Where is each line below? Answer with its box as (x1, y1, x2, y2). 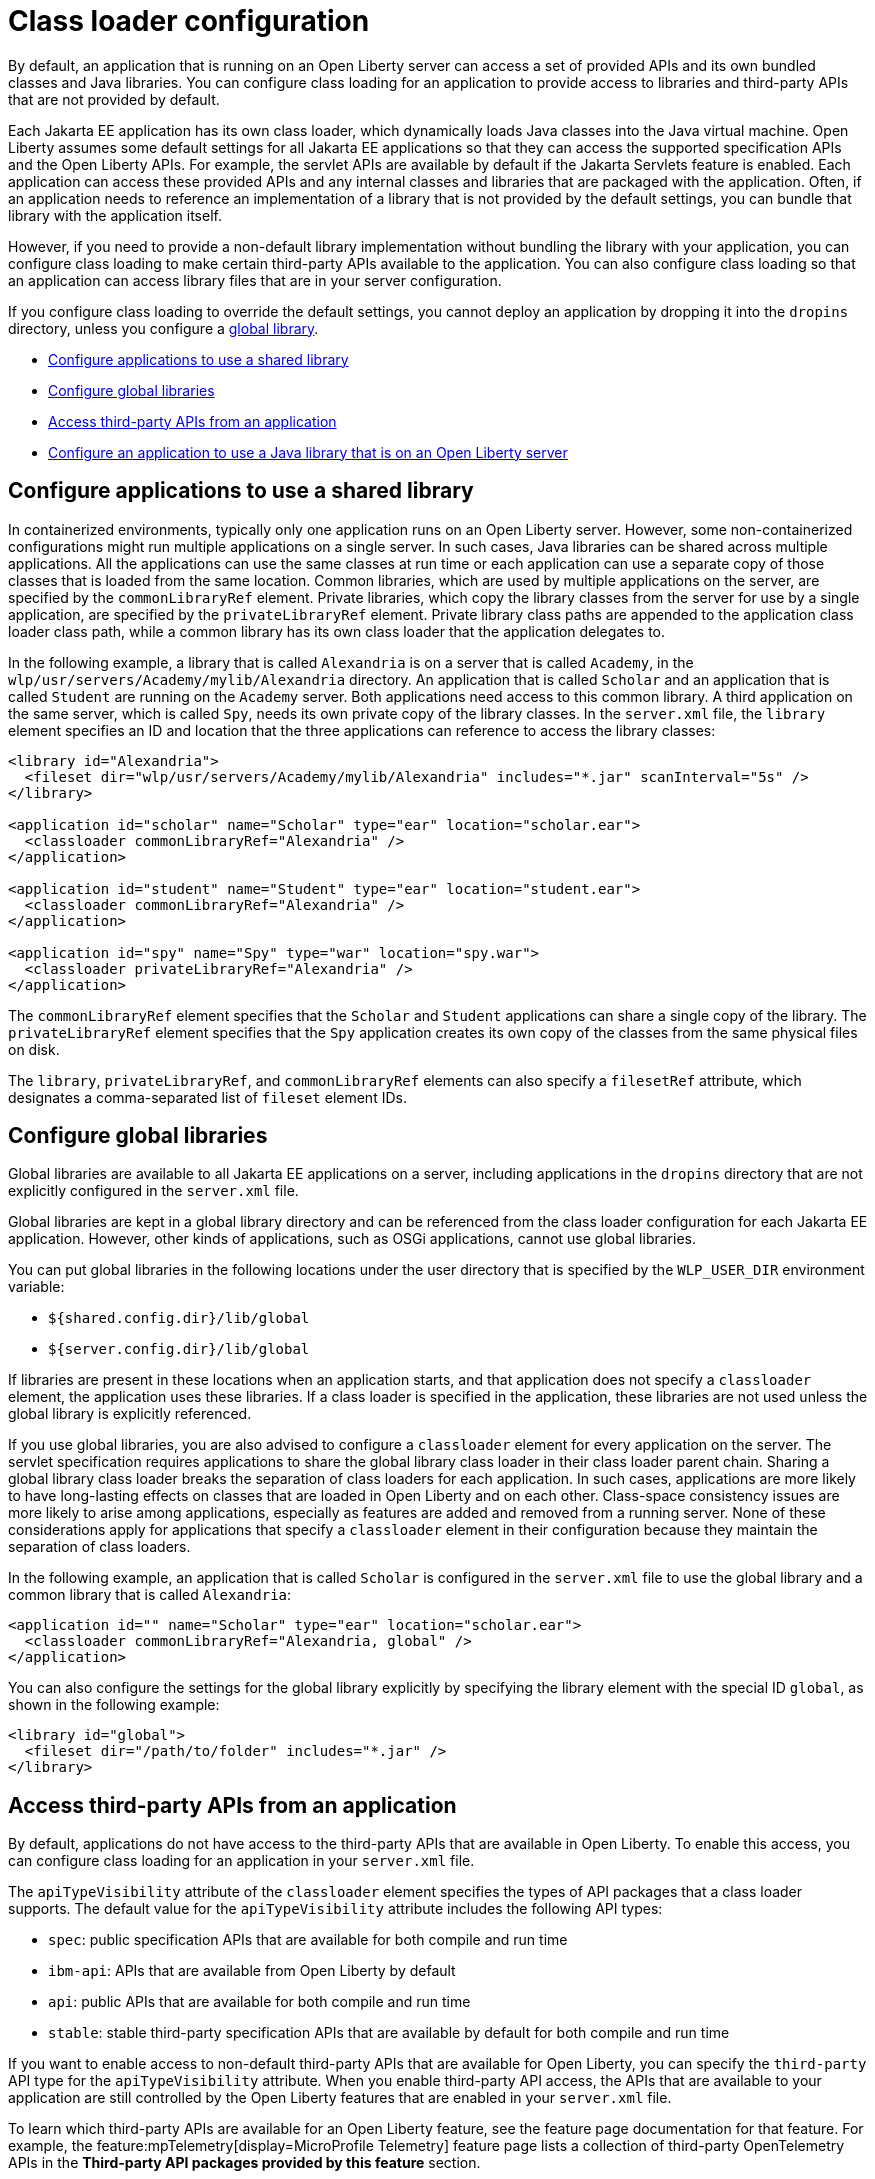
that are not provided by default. (8, 90, 220, 108)
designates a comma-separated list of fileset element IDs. (8, 1088, 407, 1106)
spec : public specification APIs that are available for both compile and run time (48, 1931, 568, 1949)
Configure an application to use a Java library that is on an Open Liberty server (48, 443, 568, 461)
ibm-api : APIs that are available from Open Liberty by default (48, 1962, 456, 1980)
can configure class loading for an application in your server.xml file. (8, 1852, 475, 1870)
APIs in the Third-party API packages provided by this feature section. (8, 2154, 481, 2172)
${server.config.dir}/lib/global (48, 1341, 310, 1358)
